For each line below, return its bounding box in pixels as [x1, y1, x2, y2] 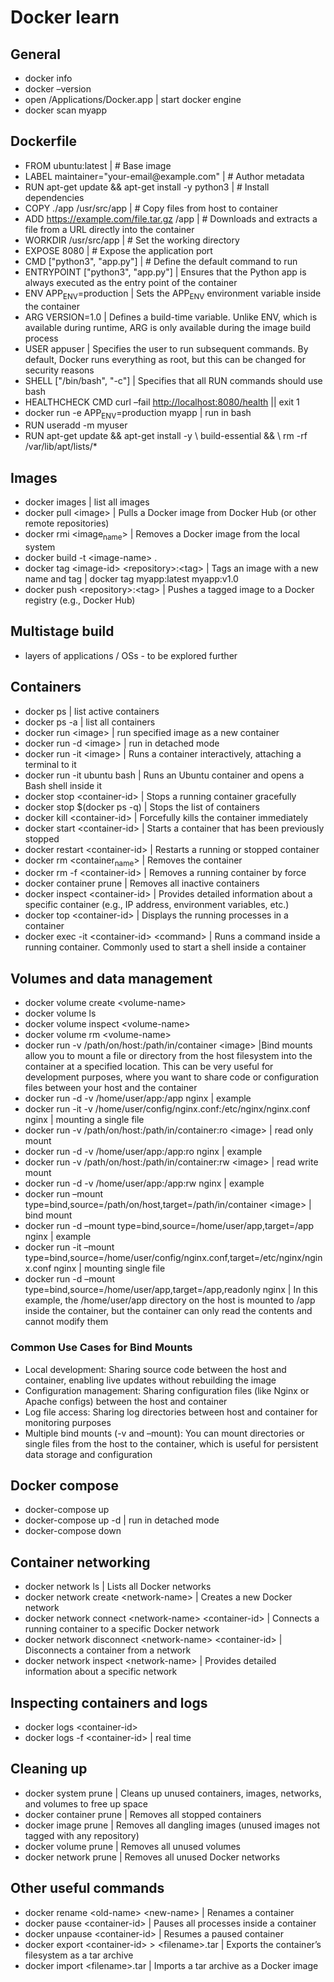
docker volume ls [24, 1007, 97, 1020]
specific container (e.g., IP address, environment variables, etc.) [24, 899, 290, 911]
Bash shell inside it [24, 779, 103, 791]
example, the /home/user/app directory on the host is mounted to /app [24, 1294, 316, 1306]
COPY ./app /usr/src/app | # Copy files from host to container [24, 202, 279, 214]
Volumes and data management [10, 970, 213, 987]
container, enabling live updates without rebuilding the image [24, 1374, 277, 1386]
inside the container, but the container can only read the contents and [24, 1305, 313, 1317]
